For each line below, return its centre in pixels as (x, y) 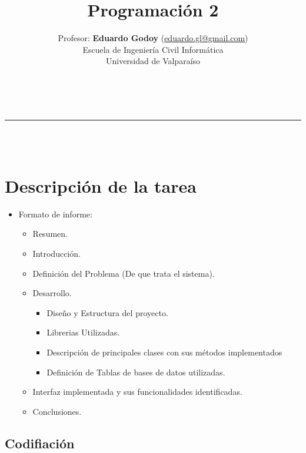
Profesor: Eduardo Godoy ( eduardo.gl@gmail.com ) (153, 38)
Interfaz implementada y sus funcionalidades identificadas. (137, 392)
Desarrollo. (52, 293)
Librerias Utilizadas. (83, 332)
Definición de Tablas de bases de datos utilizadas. (136, 372)
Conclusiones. (57, 411)
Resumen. (50, 234)
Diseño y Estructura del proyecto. (107, 312)
